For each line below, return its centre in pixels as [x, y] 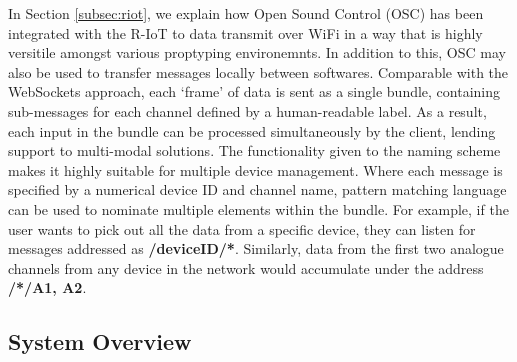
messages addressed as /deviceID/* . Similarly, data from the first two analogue [256, 248]
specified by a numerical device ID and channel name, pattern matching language [257, 189]
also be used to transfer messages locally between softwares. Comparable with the [258, 71]
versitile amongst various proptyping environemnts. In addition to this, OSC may [257, 52]
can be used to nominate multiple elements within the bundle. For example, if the [258, 208]
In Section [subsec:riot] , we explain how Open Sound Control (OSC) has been [246, 13]
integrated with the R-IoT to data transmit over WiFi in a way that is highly [245, 32]
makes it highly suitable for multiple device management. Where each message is [255, 169]
